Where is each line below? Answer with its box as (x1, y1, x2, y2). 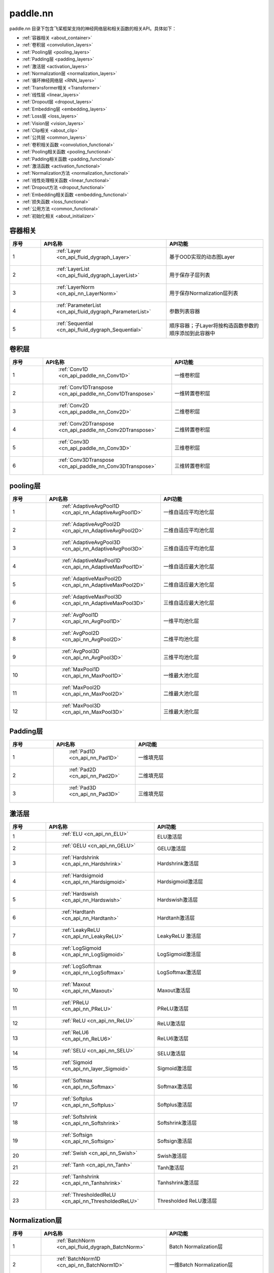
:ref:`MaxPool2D (61, 684, 101, 691)
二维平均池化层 (163, 635, 199, 643)
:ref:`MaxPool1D (61, 666, 100, 673)
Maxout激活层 (157, 987, 191, 994)
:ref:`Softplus (61, 1095, 93, 1102)
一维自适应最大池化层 (163, 563, 215, 570)
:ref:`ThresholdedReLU (61, 1191, 116, 1198)
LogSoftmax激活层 (157, 968, 201, 976)
